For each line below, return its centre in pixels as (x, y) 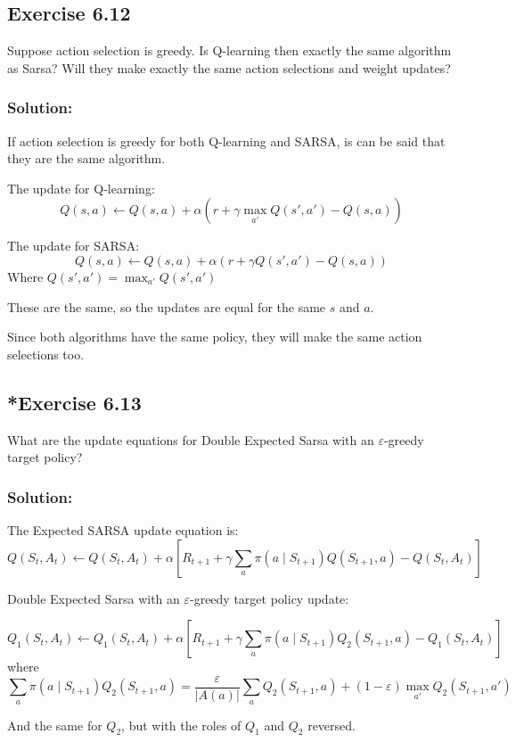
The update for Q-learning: (81, 188)
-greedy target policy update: (270, 598)
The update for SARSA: (74, 246)
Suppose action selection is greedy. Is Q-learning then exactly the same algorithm (229, 50)
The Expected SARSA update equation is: (123, 529)
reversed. (332, 725)
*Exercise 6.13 (74, 402)
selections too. (46, 354)
